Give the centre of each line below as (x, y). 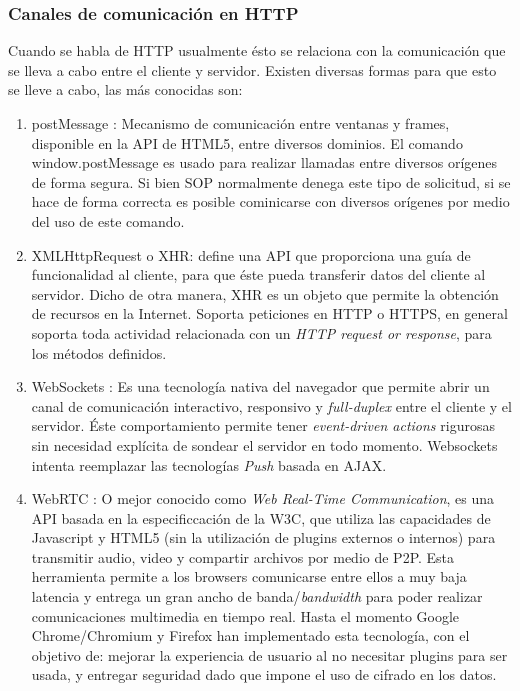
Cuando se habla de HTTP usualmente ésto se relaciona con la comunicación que (257, 50)
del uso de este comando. (108, 220)
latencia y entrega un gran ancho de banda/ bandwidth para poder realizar (257, 596)
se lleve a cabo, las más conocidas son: (125, 89)
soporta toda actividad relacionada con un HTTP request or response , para (261, 332)
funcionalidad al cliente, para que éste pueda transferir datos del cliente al (258, 274)
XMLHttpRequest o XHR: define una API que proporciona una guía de (251, 254)
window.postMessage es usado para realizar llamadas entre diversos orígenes (264, 162)
